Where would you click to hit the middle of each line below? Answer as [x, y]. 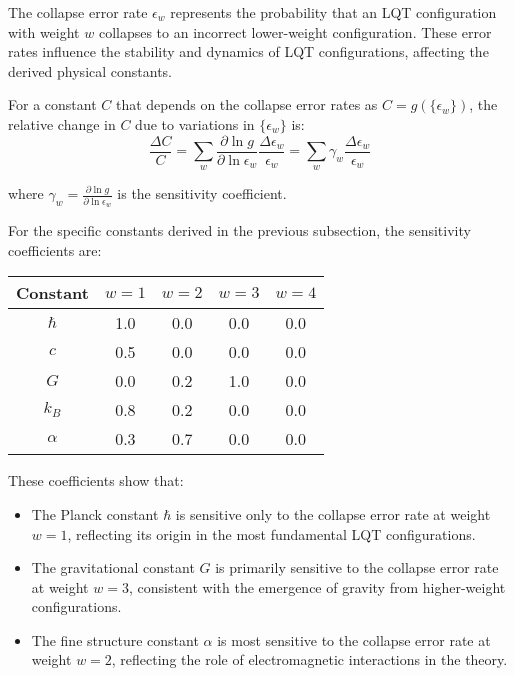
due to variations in [195, 123]
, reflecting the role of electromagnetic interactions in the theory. [309, 659]
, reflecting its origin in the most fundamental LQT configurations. [271, 533]
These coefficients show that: [96, 480]
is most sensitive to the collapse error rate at [354, 639]
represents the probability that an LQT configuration [333, 12]
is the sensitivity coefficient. [202, 193]
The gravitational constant [113, 567]
